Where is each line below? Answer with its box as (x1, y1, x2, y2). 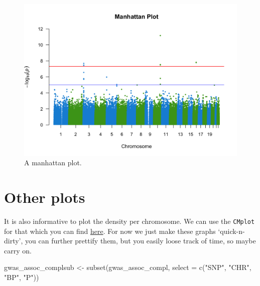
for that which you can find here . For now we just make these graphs (4, 225, 216, 236)
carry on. (4, 245, 32, 255)
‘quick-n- (218, 225, 245, 236)
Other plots (4, 187, 85, 207)
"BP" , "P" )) (4, 272, 39, 282)
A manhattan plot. (24, 157, 82, 168)
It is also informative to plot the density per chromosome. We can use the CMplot (4, 215, 255, 226)
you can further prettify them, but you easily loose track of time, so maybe (25, 235, 256, 246)
